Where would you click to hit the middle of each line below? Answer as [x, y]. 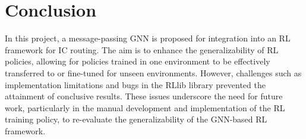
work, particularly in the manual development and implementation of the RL [145, 107]
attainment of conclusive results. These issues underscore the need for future [144, 96]
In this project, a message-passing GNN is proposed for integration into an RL [148, 38]
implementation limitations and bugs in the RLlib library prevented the [135, 84]
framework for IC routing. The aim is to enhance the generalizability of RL [142, 49]
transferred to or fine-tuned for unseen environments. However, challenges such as [153, 72]
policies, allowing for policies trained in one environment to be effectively [138, 61]
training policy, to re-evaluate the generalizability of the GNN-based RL [136, 119]
